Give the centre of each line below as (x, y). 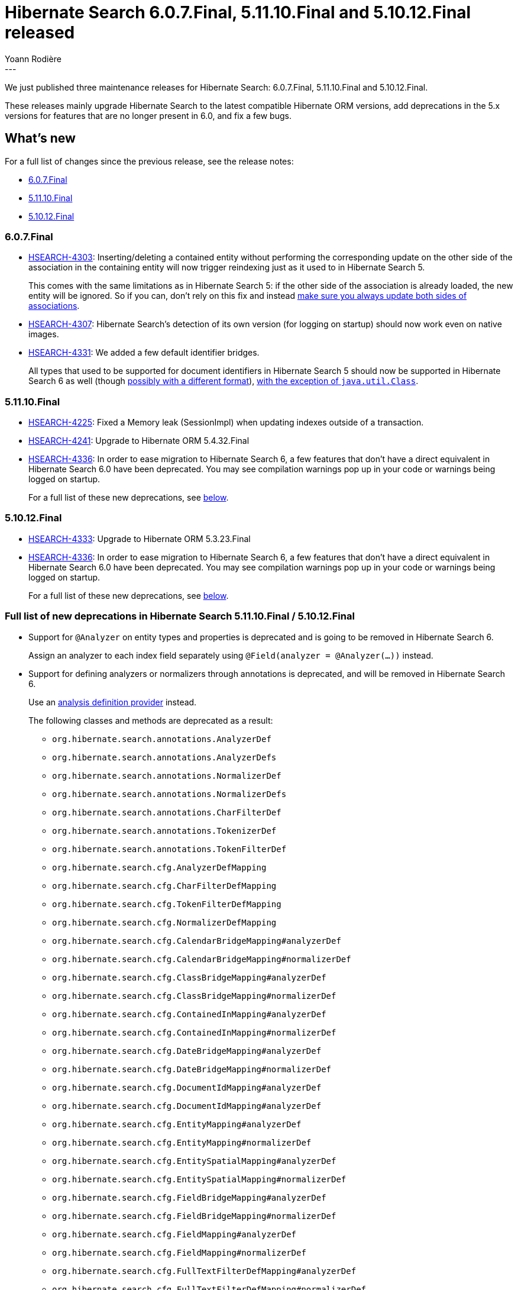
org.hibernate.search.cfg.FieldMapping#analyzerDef (174, 1234)
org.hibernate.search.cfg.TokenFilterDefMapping (167, 904)
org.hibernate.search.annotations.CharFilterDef (167, 812)
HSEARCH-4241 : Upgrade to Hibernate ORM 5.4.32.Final (139, 441)
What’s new (40, 138)
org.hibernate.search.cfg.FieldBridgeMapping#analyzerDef (189, 1197)
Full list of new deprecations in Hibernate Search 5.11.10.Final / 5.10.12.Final (180, 616)
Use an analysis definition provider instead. (113, 702)
